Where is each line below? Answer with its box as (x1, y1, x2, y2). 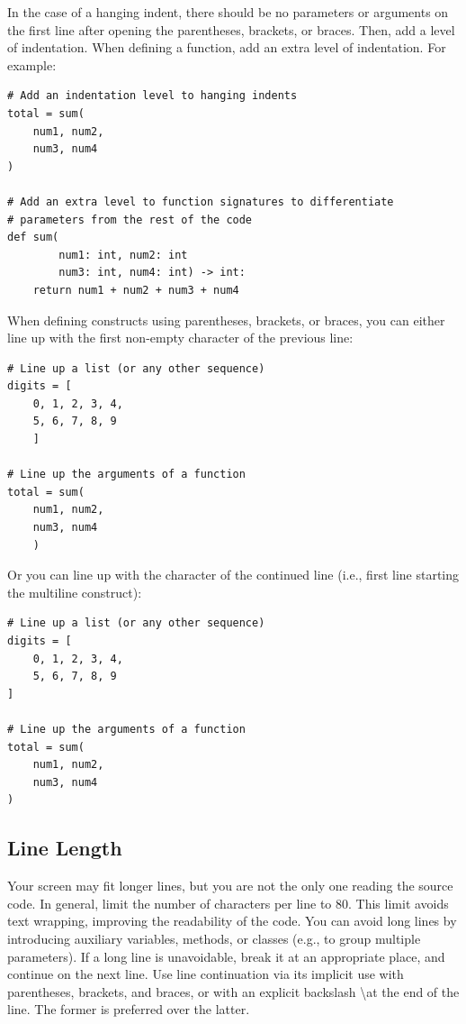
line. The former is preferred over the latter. (7, 1000, 250, 1019)
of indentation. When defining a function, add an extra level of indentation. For (7, 38, 446, 57)
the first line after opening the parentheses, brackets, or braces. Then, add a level (7, 20, 455, 39)
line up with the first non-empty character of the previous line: (7, 328, 354, 347)
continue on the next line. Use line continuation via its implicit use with (7, 965, 404, 983)
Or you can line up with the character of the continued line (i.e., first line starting (7, 565, 460, 584)
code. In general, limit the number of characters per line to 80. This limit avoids (7, 893, 449, 912)
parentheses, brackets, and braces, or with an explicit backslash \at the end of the (7, 982, 460, 1001)
